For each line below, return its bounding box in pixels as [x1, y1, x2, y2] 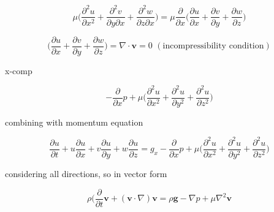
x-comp [5, 64, 32, 77]
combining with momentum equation [5, 115, 143, 128]
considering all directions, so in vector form [5, 167, 167, 180]
